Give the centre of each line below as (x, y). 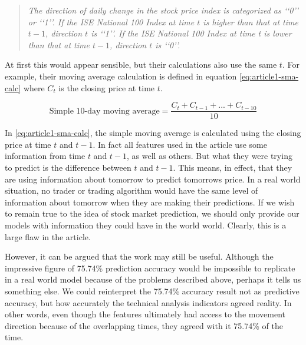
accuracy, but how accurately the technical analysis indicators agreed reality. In (148, 302)
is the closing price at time (107, 87)
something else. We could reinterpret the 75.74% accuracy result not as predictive (152, 291)
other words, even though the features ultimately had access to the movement (145, 314)
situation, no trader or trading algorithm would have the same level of (131, 190)
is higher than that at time (251, 21)
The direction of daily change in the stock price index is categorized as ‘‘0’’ (163, 10)
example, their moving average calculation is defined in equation (121, 76)
